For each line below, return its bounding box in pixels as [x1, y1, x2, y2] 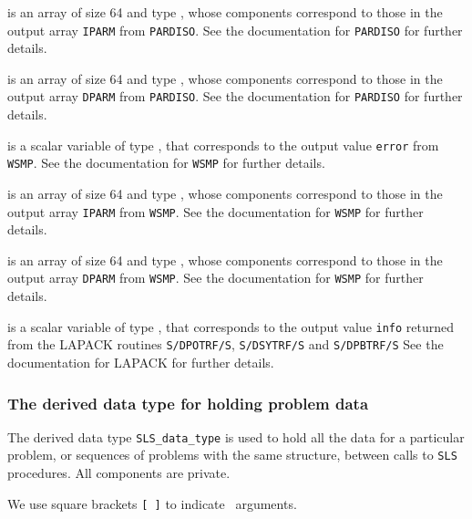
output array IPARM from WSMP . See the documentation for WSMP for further [7, 202, 424, 221]
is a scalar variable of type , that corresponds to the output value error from [7, 135, 439, 154]
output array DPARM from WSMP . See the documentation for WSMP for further [7, 268, 424, 287]
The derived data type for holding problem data [7, 391, 369, 414]
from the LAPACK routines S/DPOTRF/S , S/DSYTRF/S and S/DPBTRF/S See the [7, 335, 444, 354]
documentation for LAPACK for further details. [7, 353, 274, 371]
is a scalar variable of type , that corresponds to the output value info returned [7, 317, 455, 336]
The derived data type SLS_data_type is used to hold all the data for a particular [7, 427, 465, 446]
